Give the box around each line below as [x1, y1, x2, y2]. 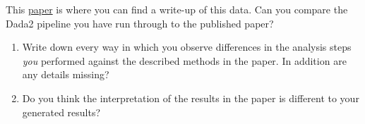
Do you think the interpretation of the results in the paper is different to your [22, 90, 359, 105]
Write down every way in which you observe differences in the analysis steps [22, 39, 352, 54]
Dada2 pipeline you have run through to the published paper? [6, 15, 274, 30]
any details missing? [22, 67, 109, 82]
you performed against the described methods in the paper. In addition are [22, 53, 347, 68]
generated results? [22, 104, 101, 119]
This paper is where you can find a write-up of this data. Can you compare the [6, 2, 348, 16]
